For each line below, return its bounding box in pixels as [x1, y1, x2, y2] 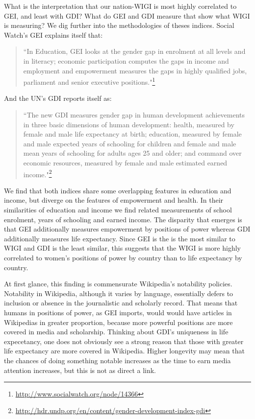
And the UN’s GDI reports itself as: [4, 93, 112, 103]
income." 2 [23, 167, 52, 179]
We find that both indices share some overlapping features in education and [4, 185, 231, 195]
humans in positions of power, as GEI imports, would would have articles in [4, 307, 232, 317]
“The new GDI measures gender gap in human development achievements [23, 110, 245, 119]
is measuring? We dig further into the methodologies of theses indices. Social [4, 20, 234, 30]
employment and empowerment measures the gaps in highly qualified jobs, [23, 65, 247, 75]
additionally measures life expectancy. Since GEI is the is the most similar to [4, 233, 235, 243]
